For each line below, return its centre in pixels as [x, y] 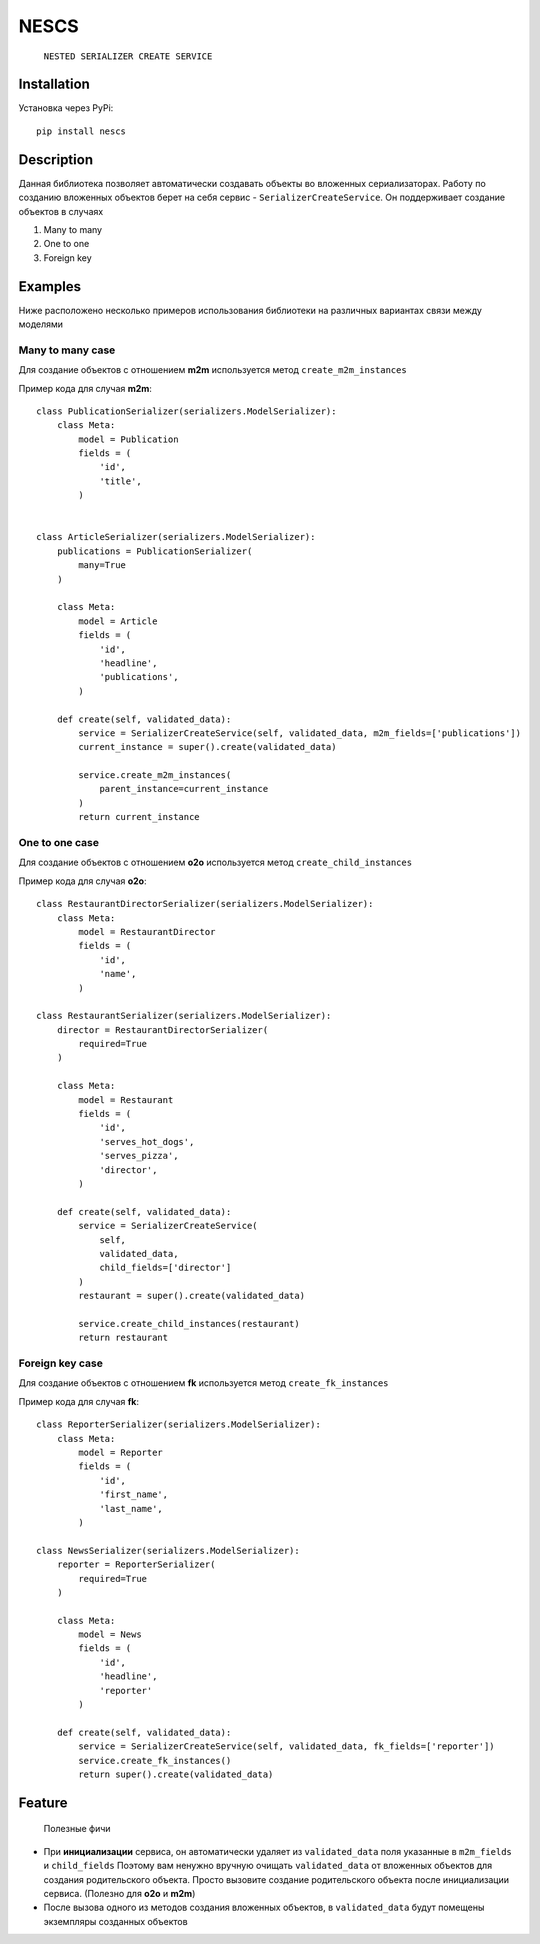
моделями [41, 324]
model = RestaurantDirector [147, 931]
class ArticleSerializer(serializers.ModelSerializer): [176, 537]
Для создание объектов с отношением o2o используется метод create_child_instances [215, 862]
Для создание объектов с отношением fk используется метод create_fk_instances [203, 1383]
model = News [110, 1634]
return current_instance [139, 817]
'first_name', [134, 1494]
